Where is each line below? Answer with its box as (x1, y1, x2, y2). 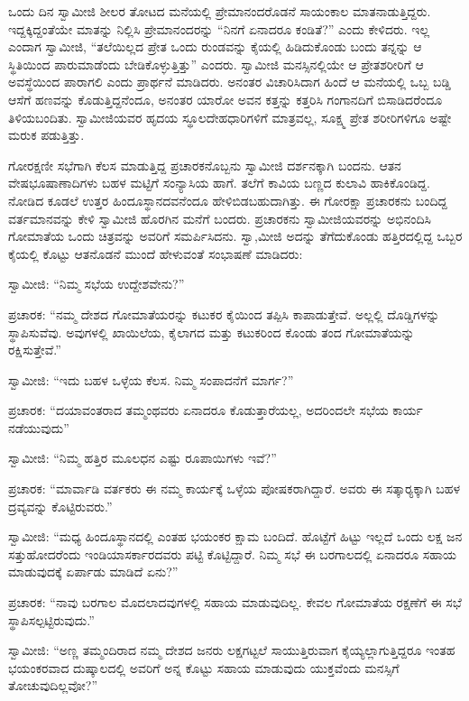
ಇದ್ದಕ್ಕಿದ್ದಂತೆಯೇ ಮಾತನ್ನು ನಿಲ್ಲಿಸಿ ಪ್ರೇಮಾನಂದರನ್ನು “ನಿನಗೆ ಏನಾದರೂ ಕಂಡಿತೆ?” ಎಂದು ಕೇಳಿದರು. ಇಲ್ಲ (8, 19, 430, 38)
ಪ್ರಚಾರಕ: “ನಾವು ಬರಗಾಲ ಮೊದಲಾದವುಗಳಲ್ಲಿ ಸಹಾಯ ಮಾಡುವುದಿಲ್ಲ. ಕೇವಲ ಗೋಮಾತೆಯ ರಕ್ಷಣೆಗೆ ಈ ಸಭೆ (8, 593, 462, 612)
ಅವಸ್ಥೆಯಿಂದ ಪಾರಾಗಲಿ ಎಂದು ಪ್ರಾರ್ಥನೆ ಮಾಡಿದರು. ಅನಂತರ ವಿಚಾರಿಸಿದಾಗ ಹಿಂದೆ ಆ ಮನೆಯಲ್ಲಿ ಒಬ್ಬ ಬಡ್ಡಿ (8, 72, 451, 91)
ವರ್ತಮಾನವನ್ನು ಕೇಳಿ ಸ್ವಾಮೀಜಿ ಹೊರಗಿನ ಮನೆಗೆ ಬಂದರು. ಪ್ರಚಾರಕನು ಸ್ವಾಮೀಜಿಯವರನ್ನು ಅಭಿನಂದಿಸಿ (8, 208, 431, 227)
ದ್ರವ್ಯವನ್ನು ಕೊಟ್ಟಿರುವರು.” (8, 496, 113, 515)
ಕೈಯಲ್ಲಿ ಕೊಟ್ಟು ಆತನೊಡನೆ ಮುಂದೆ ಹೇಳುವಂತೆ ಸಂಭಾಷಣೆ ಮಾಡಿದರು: (8, 244, 303, 263)
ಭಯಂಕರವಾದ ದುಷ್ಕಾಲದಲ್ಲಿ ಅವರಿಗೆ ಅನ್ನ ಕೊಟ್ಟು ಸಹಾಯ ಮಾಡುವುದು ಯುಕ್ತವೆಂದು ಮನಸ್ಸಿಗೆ (8, 658, 400, 677)
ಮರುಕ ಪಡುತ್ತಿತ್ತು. (8, 125, 85, 144)
